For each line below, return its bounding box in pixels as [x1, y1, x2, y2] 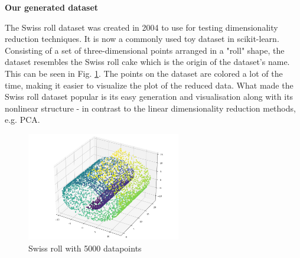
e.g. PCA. [5, 113, 40, 126]
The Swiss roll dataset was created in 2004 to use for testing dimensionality [5, 21, 278, 33]
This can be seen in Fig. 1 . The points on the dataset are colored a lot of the [5, 67, 283, 79]
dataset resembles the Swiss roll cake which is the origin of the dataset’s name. [5, 55, 290, 68]
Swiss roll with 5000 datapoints [28, 241, 142, 254]
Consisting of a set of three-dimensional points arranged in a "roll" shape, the [5, 44, 285, 56]
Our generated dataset [5, 1, 99, 13]
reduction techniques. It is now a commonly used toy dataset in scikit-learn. [5, 32, 279, 45]
